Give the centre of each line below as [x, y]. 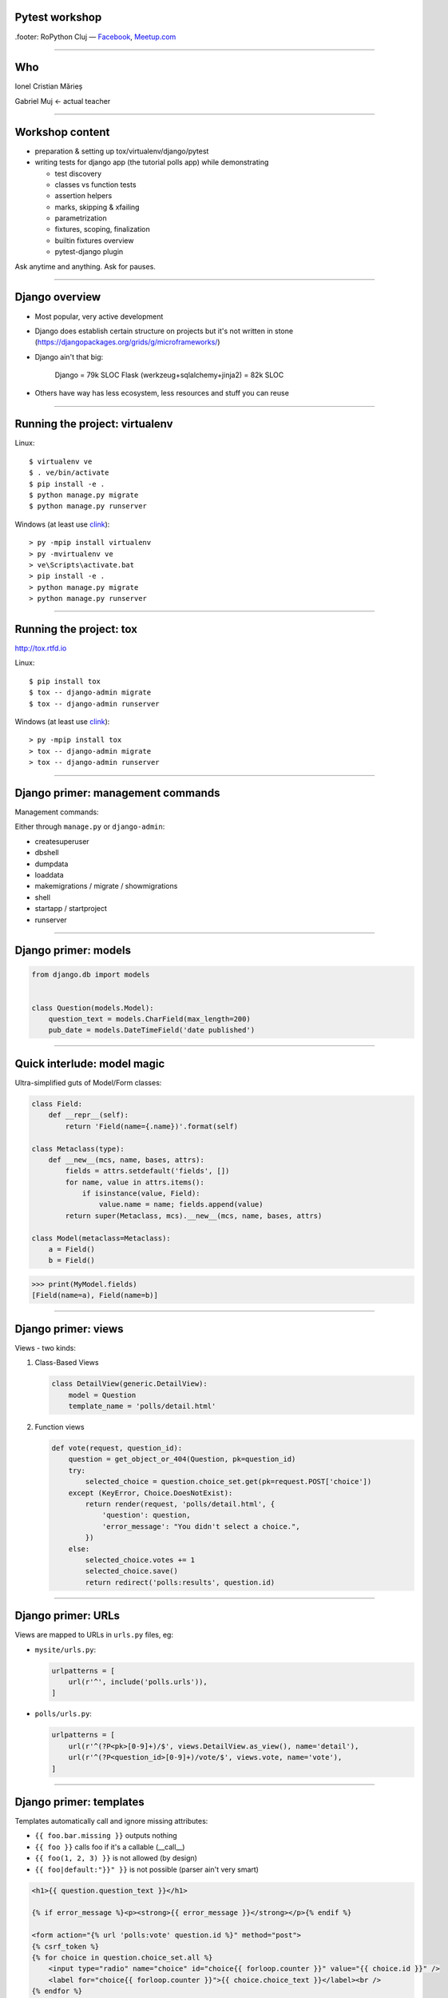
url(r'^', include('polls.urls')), [138, 1682]
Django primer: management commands [117, 792]
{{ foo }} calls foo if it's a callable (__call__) [110, 1847]
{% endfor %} [57, 1991]
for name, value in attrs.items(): [135, 1182]
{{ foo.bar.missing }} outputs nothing [106, 1836]
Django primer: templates [80, 1802]
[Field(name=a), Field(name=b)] [95, 1296]
